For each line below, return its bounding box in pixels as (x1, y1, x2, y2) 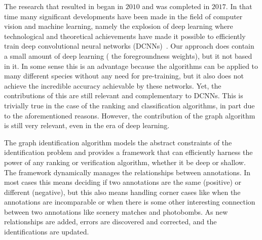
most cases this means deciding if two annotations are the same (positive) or (4, 177, 242, 187)
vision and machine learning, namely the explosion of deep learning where (4, 21, 233, 31)
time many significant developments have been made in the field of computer (4, 11, 243, 21)
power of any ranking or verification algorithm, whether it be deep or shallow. (4, 156, 246, 167)
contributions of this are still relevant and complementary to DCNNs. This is (4, 90, 243, 101)
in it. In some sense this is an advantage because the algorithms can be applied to (4, 60, 258, 71)
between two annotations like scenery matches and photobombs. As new (4, 206, 228, 217)
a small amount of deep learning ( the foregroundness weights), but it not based (4, 50, 252, 61)
